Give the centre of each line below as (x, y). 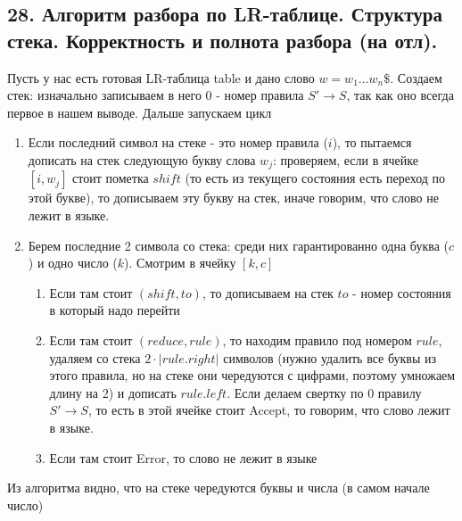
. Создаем (416, 77)
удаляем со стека (95, 357)
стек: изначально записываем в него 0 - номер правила (156, 95)
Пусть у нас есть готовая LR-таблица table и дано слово (161, 77)
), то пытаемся (372, 142)
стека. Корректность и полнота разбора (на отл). (223, 40)
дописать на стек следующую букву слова (142, 159)
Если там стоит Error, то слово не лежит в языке (183, 457)
